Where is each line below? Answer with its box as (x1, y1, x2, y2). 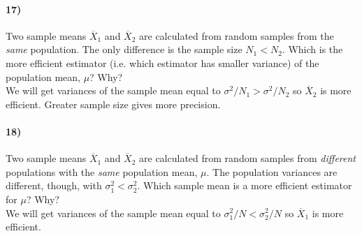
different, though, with (6, 178, 102, 193)
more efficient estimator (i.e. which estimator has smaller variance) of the (6, 55, 319, 70)
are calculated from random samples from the (139, 28, 334, 43)
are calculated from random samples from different (139, 151, 356, 165)
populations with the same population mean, (6, 164, 198, 179)
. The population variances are (206, 164, 338, 179)
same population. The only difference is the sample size (6, 42, 242, 57)
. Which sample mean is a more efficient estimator (137, 178, 352, 193)
